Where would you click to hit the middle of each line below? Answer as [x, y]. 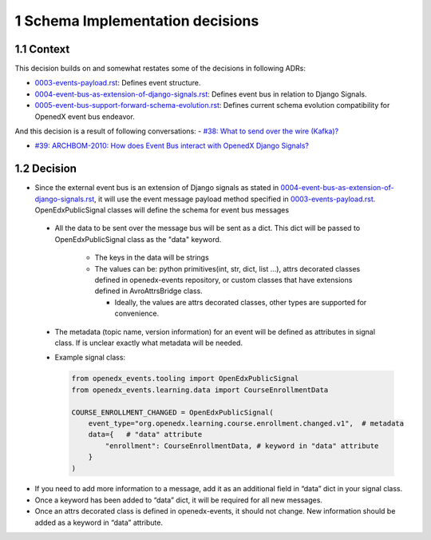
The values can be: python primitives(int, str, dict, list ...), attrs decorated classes [227, 268]
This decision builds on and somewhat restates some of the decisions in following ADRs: [160, 69]
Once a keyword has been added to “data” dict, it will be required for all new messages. [179, 500]
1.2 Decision [46, 169]
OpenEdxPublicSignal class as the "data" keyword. [138, 239]
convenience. [137, 314]
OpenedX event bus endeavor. [85, 117]
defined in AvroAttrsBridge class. [148, 291]
